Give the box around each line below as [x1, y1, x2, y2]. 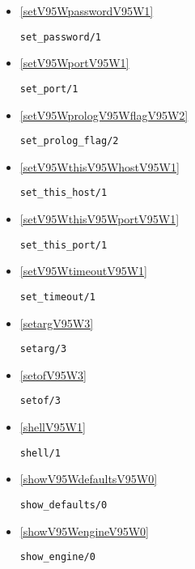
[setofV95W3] [19, 366, 87, 383]
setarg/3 [19, 343, 67, 355]
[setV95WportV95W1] [19, 54, 129, 71]
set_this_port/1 [19, 239, 108, 251]
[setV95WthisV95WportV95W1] [19, 210, 180, 227]
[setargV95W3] [19, 314, 94, 331]
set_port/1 [19, 83, 78, 95]
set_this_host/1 [19, 187, 108, 199]
